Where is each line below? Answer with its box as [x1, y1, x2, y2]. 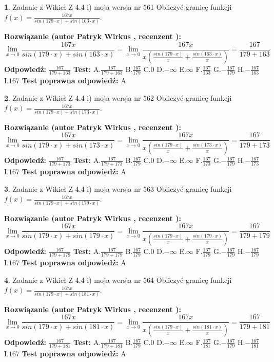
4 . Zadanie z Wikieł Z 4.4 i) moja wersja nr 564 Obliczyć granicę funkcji [4, 274, 232, 285]
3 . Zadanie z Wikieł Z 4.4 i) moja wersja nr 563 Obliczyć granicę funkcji [4, 183, 232, 194]
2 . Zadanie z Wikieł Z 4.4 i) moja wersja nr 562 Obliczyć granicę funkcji [4, 92, 232, 103]
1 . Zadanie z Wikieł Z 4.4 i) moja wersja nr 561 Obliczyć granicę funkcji [4, 2, 232, 12]
